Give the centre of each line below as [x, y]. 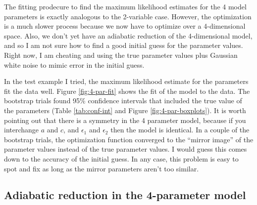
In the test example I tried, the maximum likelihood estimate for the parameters [126, 81]
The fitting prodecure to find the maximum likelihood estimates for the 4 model [125, 6]
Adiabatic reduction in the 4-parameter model [125, 195]
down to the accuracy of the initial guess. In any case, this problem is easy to [121, 158]
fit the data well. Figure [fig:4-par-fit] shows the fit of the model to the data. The [127, 91]
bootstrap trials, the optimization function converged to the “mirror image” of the [129, 139]
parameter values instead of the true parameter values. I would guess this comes [126, 149]
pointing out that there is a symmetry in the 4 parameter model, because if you [125, 120]
